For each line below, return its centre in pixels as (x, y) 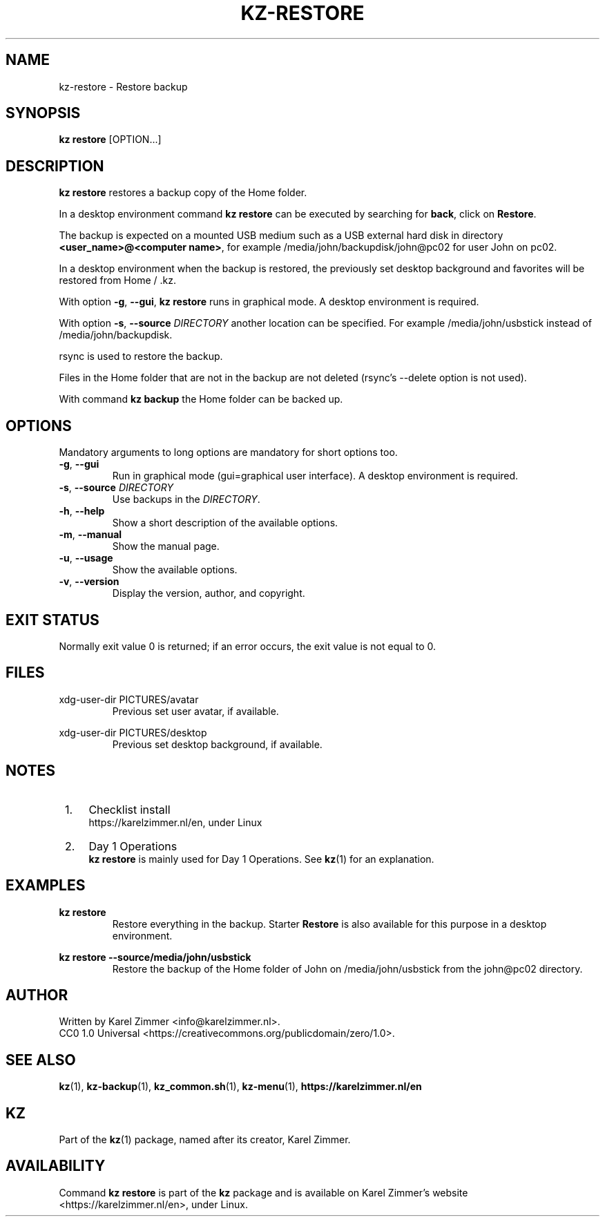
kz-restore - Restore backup (123, 86)
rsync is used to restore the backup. (141, 356)
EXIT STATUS (52, 620)
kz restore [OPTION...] (110, 140)
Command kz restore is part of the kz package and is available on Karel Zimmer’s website (263, 1192)
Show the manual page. (166, 546)
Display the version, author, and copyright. (209, 593)
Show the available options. (175, 570)
